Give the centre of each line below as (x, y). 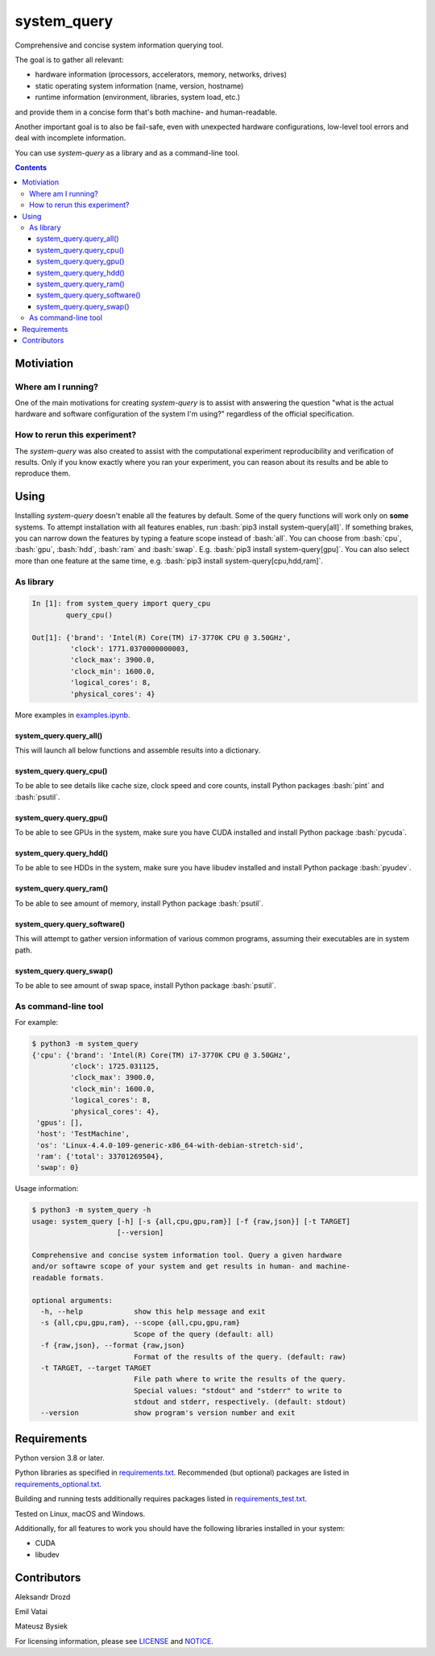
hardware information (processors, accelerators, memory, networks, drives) (161, 75)
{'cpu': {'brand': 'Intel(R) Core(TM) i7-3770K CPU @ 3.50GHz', (162, 1055)
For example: (37, 1023)
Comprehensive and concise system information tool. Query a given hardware (187, 1255)
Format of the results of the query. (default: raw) (240, 1357)
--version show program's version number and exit (168, 1413)
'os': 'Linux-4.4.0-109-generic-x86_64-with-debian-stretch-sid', (170, 1145)
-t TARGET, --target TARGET (96, 1368)
